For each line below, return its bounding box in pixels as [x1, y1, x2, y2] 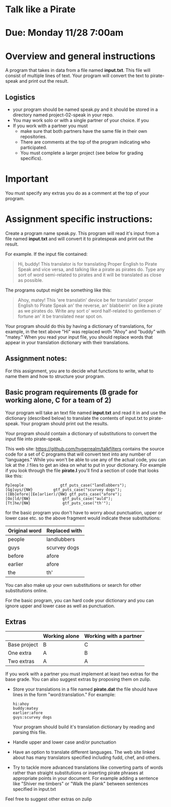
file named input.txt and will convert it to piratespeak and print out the [5, 236, 154, 242]
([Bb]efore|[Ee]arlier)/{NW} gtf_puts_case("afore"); [5, 491, 123, 496]
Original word [8, 527, 42, 534]
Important [5, 173, 48, 185]
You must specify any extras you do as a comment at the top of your [5, 190, 150, 196]
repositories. [20, 134, 47, 140]
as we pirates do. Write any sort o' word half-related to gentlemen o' [17, 308, 162, 314]
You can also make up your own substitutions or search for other [5, 582, 141, 588]
